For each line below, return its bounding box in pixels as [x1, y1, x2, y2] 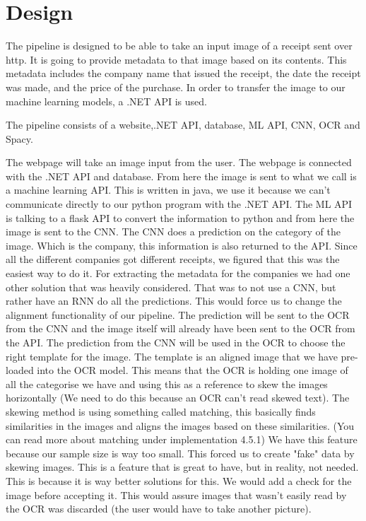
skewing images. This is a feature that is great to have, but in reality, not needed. [6, 459, 359, 474]
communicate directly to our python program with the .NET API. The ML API [6, 197, 353, 211]
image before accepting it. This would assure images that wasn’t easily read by [6, 487, 347, 502]
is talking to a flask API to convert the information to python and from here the [6, 210, 355, 225]
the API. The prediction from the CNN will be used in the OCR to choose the [6, 335, 346, 349]
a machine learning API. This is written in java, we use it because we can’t [6, 182, 331, 197]
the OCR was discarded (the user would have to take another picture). [6, 501, 312, 516]
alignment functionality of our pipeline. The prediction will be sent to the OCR [6, 307, 350, 322]
